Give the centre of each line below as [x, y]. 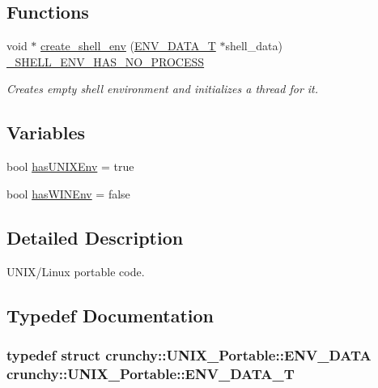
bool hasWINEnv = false [68, 193]
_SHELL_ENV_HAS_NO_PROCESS [106, 61]
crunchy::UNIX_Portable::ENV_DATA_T [151, 373]
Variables [46, 132]
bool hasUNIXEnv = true [70, 166]
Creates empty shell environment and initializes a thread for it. [163, 89]
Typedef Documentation [110, 315]
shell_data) [254, 46]
